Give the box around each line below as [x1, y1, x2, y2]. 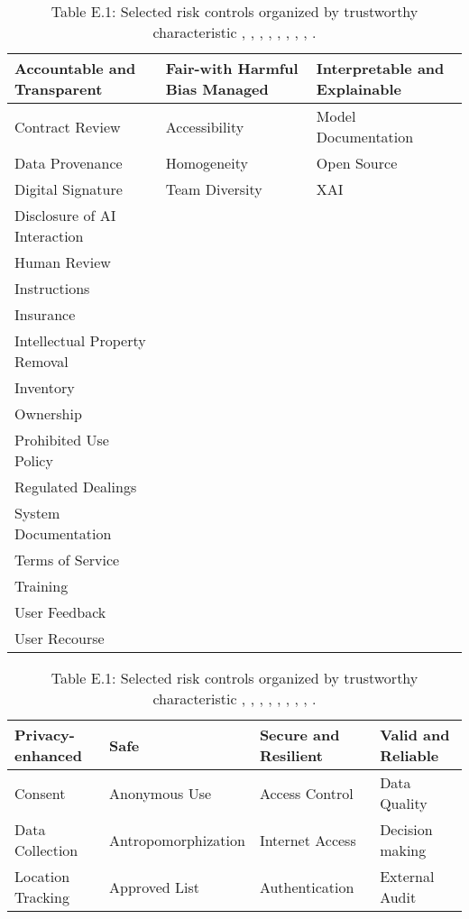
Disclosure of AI [14, 205, 116, 225]
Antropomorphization [109, 829, 245, 850]
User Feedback [14, 602, 106, 622]
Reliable [380, 745, 439, 766]
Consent [14, 782, 66, 804]
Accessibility [165, 115, 244, 137]
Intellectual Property [14, 330, 146, 351]
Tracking [14, 887, 69, 907]
